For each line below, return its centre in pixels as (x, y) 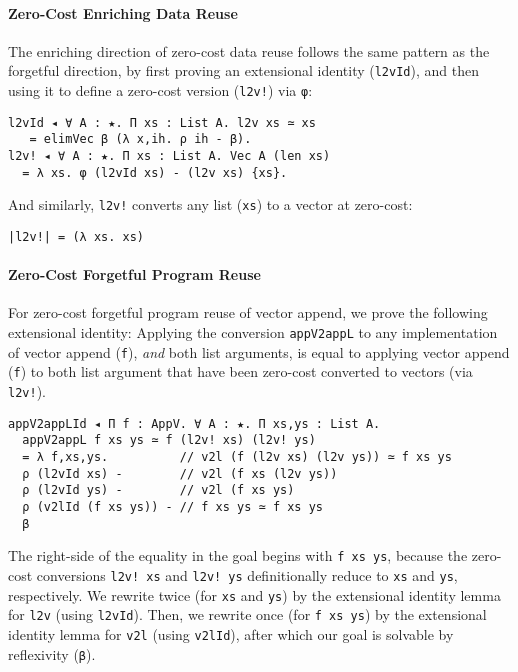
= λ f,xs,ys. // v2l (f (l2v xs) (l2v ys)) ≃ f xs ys (237, 456)
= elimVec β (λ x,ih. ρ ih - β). (140, 139)
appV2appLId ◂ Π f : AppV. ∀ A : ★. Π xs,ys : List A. (194, 423)
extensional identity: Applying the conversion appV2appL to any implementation (253, 332)
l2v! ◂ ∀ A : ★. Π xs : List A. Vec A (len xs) (169, 156)
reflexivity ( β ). (52, 653)
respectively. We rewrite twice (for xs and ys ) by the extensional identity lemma (254, 594)
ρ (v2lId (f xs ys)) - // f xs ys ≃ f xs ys (172, 506)
